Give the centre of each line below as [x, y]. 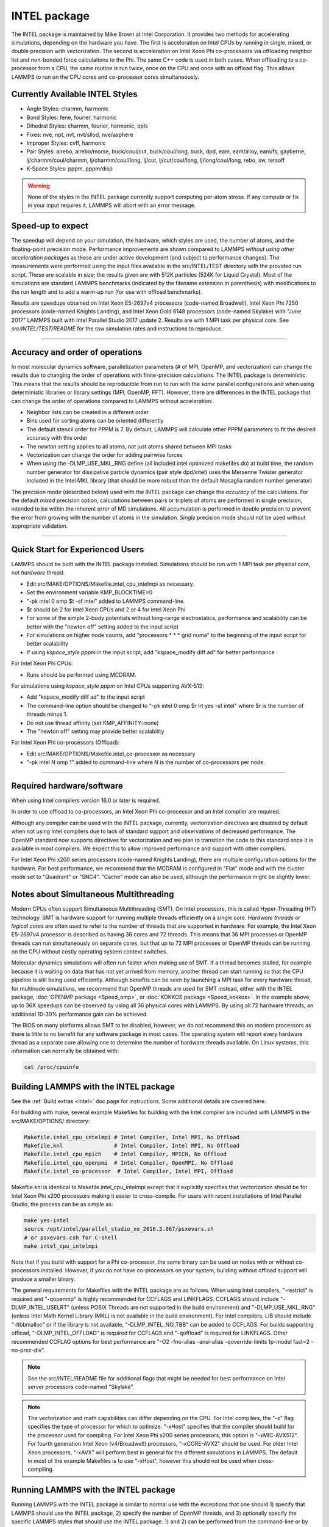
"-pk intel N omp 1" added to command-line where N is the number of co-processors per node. [146, 762]
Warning [39, 186]
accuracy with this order [57, 438]
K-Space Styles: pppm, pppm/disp [69, 169]
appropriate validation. [40, 526]
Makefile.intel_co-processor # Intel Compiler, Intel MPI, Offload [129, 1172]
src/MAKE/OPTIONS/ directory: [51, 1121]
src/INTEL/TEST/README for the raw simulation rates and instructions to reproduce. [117, 329]
